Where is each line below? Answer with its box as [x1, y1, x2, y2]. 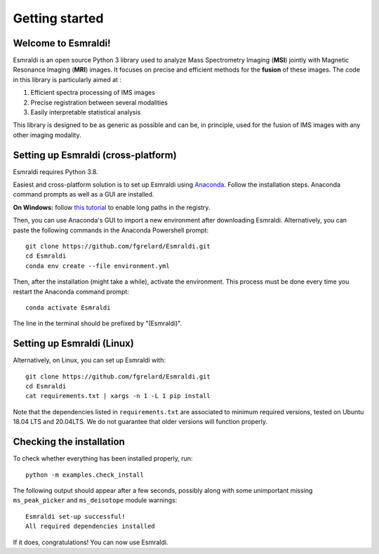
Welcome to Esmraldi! [13, 37, 112, 49]
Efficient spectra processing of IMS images [30, 88, 156, 97]
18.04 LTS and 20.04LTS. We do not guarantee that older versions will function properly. [13, 418, 268, 426]
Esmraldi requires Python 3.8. [13, 167, 98, 176]
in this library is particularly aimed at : [13, 75, 122, 84]
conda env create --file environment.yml [25, 262, 170, 270]
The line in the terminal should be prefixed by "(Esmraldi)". [13, 319, 182, 328]
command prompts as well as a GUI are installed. [13, 190, 154, 199]
